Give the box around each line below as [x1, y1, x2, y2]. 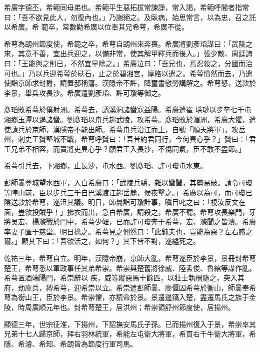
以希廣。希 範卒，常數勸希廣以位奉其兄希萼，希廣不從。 [4, 22, 188, 32]
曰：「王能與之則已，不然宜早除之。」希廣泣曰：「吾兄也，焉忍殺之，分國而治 [4, 58, 252, 68]
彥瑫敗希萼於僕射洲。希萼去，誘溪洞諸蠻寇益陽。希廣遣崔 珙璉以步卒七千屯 [4, 104, 251, 115]
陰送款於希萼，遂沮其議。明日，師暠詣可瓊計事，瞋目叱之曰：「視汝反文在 [4, 197, 245, 207]
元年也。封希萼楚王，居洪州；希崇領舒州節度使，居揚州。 [45, 302, 235, 312]
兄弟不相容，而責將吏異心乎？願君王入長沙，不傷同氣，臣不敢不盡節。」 [10, 143, 245, 154]
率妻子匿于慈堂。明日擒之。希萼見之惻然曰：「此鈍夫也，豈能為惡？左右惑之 [4, 226, 252, 236]
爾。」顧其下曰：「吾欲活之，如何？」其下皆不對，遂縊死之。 [4, 236, 200, 246]
